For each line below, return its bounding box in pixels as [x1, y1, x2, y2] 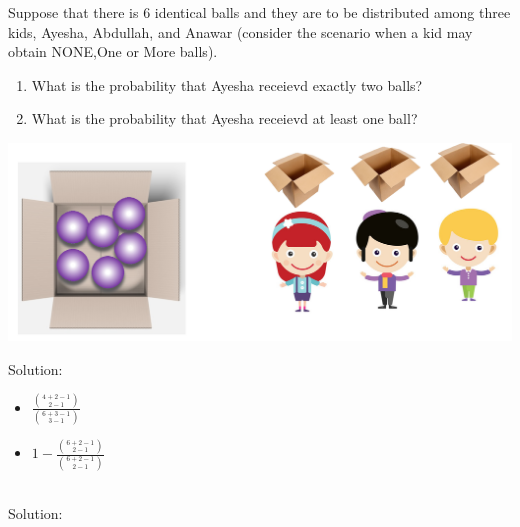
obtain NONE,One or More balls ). [8, 41, 218, 62]
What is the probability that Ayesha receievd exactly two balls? [31, 74, 423, 95]
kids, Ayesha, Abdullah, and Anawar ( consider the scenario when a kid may [8, 21, 473, 42]
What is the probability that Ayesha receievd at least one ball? [31, 108, 418, 129]
